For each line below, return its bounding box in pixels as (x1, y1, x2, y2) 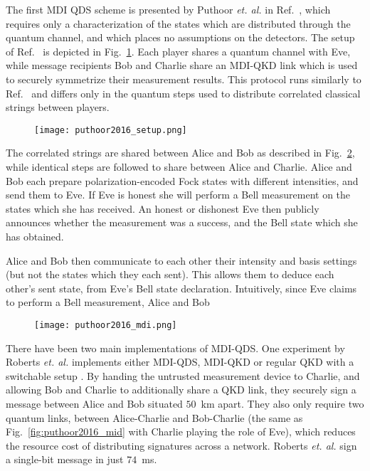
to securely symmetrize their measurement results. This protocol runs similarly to (6, 71, 361, 86)
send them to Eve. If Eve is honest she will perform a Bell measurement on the (6, 187, 351, 202)
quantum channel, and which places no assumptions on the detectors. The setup (6, 30, 355, 45)
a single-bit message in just (6, 452, 124, 467)
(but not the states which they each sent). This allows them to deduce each (6, 267, 334, 282)
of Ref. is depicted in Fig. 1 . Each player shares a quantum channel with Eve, (6, 43, 351, 58)
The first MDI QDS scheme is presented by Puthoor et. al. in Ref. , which (6, 2, 331, 16)
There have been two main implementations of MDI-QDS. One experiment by (6, 340, 345, 355)
